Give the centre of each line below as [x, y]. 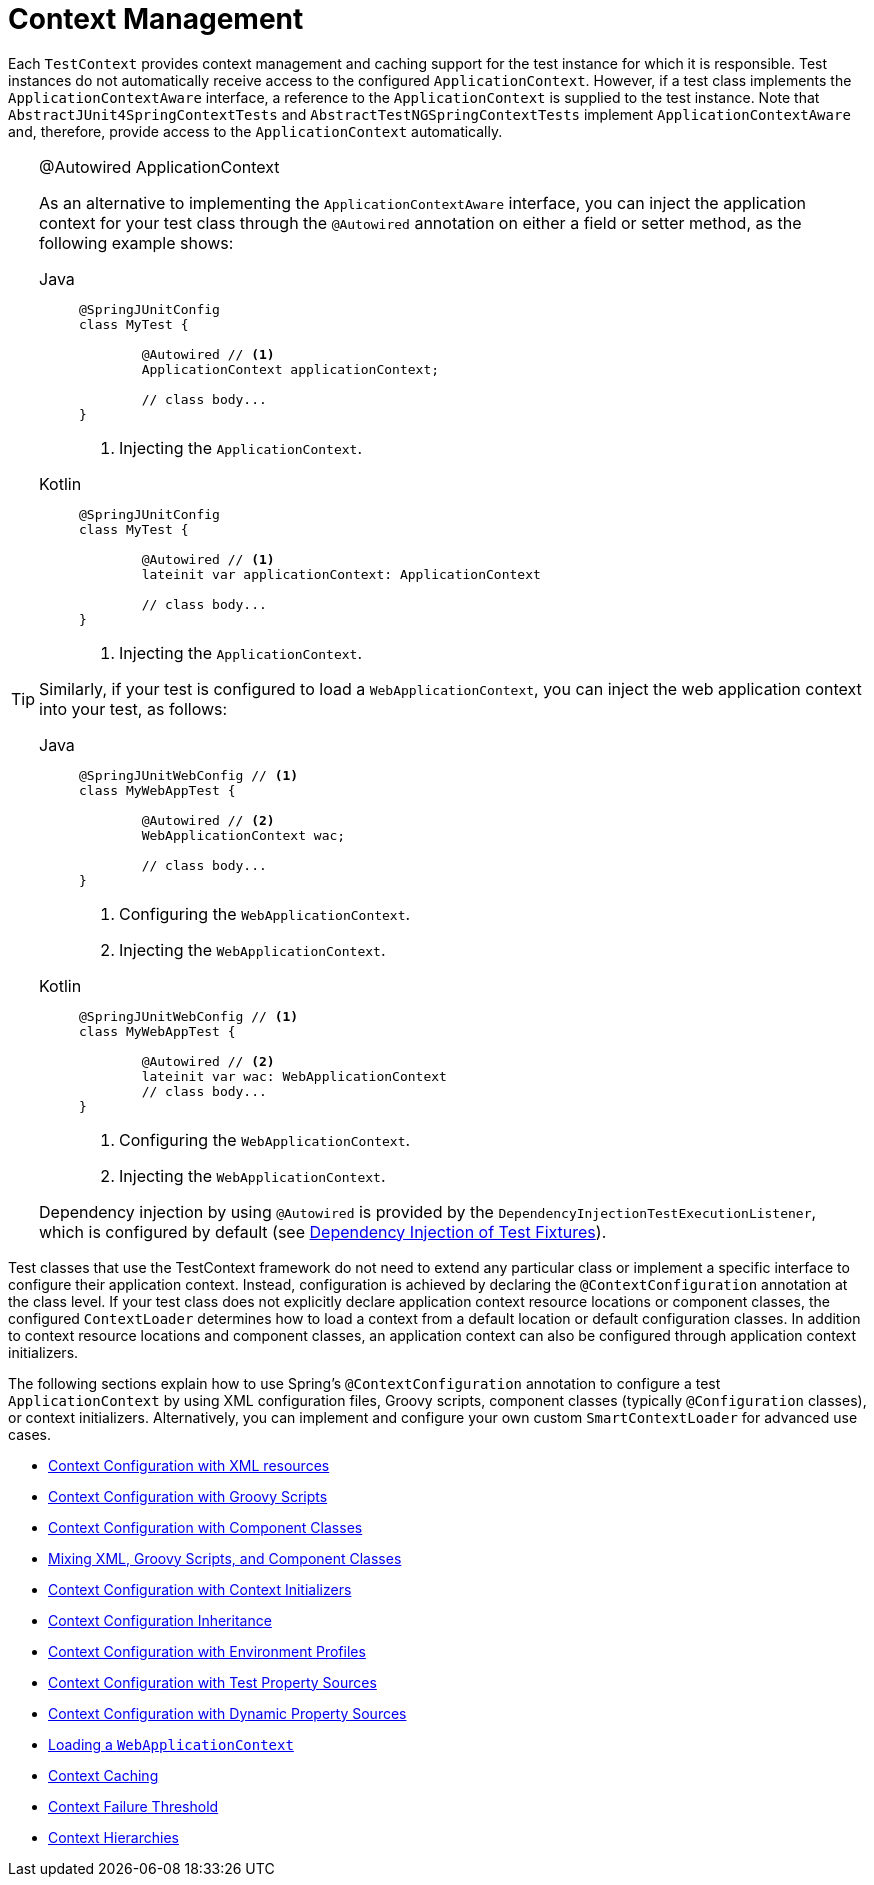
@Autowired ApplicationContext [159, 166]
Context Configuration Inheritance [160, 1620]
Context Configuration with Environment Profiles [207, 1651]
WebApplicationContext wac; [243, 835]
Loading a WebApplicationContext [171, 1744]
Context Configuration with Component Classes [205, 1527]
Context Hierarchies [113, 1837]
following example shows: [136, 242]
